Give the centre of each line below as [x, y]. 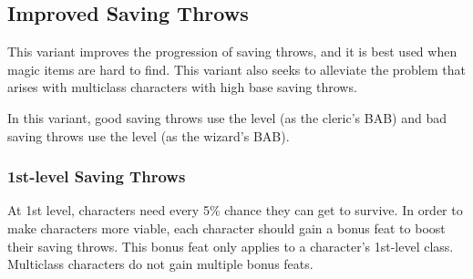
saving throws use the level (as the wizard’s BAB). [149, 135]
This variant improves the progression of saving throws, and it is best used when [232, 52]
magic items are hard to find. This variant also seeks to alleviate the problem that [236, 69]
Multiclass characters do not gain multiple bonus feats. [160, 264]
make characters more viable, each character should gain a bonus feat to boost [226, 227]
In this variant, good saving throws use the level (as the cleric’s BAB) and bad [227, 117]
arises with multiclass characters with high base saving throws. [182, 87]
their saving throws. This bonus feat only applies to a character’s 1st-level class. [231, 246]
